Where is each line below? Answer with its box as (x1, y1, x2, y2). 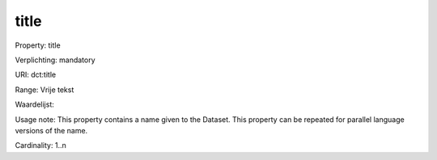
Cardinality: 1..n (15, 141, 66, 150)
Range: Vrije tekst (15, 85, 74, 95)
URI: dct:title (15, 69, 57, 80)
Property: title (15, 40, 61, 50)
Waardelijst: (15, 99, 54, 109)
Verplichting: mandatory (15, 55, 96, 65)
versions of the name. (15, 125, 88, 135)
